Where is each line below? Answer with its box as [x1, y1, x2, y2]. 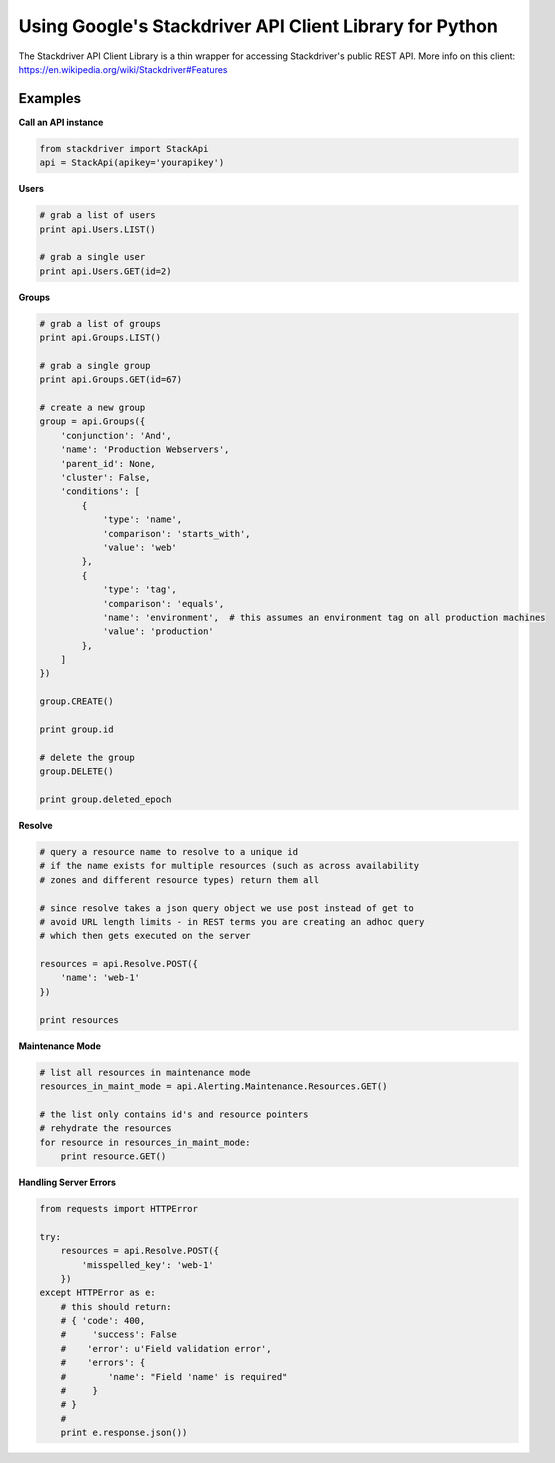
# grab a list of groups [39, 318, 162, 329]
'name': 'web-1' [60, 972, 140, 984]
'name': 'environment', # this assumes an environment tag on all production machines [102, 611, 546, 623]
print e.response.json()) [60, 1427, 188, 1439]
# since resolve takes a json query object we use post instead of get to [39, 902, 415, 914]
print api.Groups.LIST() [39, 332, 162, 344]
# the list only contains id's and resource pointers [39, 1108, 309, 1120]
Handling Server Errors [18, 1176, 117, 1188]
